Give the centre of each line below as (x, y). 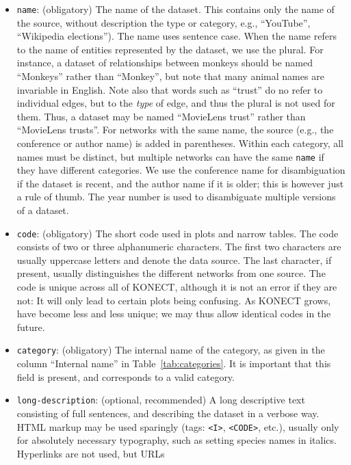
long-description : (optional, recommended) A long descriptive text (161, 400)
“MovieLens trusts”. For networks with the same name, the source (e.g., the (175, 130)
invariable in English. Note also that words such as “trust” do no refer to (170, 89)
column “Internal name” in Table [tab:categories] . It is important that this (174, 363)
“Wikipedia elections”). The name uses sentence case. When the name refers (177, 36)
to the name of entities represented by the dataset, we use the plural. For (170, 49)
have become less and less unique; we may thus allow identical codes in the (174, 314)
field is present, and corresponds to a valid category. (126, 376)
